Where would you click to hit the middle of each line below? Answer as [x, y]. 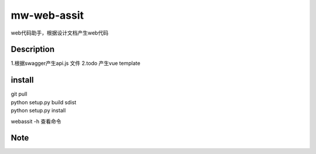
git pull [19, 94]
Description [33, 49]
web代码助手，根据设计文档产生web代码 [59, 33]
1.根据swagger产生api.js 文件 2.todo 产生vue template [75, 63]
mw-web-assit [47, 15]
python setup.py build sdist [44, 102]
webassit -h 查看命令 [36, 121]
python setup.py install [38, 111]
